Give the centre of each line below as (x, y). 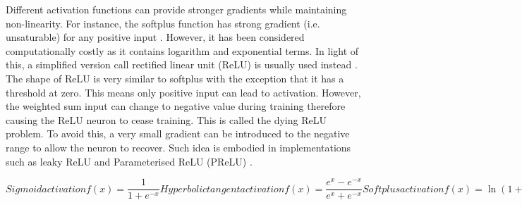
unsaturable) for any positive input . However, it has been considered (155, 37)
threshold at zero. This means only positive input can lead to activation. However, (183, 92)
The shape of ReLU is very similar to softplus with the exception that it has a (175, 78)
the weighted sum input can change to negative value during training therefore (176, 106)
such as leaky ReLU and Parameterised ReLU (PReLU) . (129, 161)
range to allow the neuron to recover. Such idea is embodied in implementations (178, 147)
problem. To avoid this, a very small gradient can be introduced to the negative (178, 133)
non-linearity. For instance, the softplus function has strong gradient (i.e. (163, 23)
